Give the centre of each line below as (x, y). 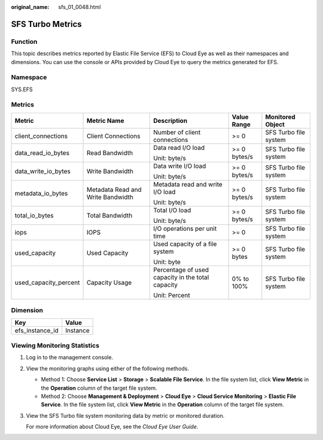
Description (170, 120)
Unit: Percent (172, 295)
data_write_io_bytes (43, 171)
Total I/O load (172, 210)
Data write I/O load (180, 166)
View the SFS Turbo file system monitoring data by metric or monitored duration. (125, 415)
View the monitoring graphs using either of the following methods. (108, 368)
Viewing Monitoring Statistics (55, 345)
